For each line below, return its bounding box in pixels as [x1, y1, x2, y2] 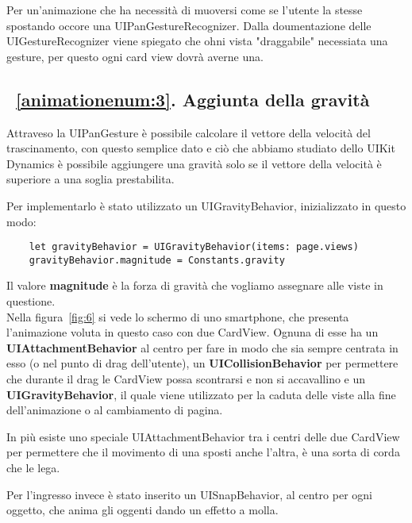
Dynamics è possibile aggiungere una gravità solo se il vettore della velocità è [6, 155, 382, 171]
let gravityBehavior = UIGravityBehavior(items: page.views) [29, 241, 359, 253]
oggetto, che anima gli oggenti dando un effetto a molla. [6, 502, 279, 518]
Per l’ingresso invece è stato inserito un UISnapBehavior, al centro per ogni [6, 486, 372, 502]
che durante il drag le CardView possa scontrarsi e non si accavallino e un [6, 371, 366, 387]
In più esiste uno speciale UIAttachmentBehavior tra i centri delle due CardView [6, 428, 400, 444]
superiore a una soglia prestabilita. [6, 171, 175, 187]
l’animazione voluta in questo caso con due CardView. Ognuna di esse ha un [6, 324, 379, 340]
